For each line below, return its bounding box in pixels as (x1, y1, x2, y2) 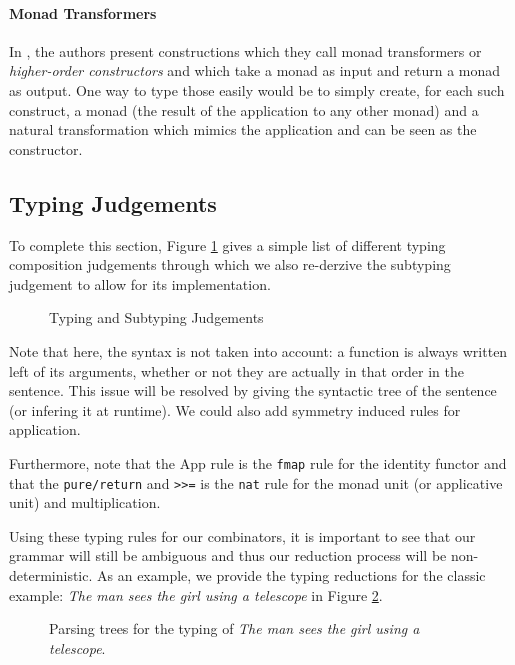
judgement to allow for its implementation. (9, 273, 271, 294)
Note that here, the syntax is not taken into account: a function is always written (9, 340, 508, 361)
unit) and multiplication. (9, 492, 161, 513)
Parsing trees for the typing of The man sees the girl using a (49, 618, 420, 639)
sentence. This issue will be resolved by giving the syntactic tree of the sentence (9, 380, 497, 401)
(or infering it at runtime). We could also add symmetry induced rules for (9, 399, 461, 420)
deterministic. (9, 565, 93, 585)
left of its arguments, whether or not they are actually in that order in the (9, 360, 465, 381)
